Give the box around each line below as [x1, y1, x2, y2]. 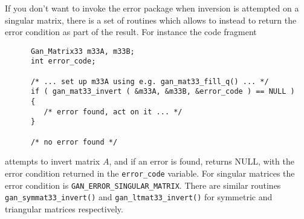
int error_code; [30, 57, 96, 66]
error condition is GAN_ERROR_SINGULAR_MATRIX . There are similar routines [5, 178, 281, 191]
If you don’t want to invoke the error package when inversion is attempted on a [5, 2, 299, 14]
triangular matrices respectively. [5, 202, 123, 215]
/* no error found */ [30, 137, 118, 146]
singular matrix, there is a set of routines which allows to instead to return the [5, 13, 297, 26]
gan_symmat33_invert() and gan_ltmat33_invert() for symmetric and [5, 191, 273, 203]
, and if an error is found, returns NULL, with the [109, 155, 294, 168]
